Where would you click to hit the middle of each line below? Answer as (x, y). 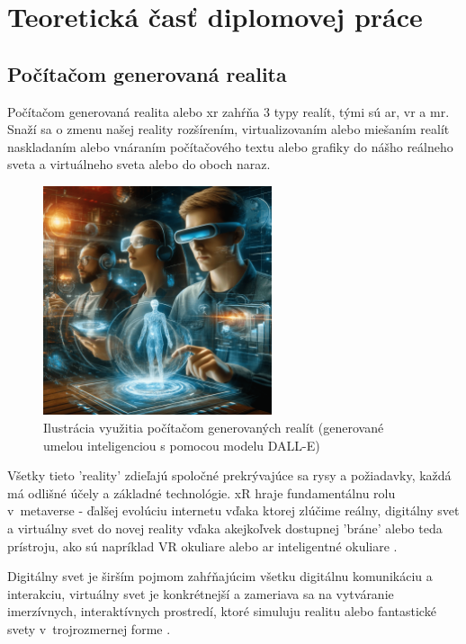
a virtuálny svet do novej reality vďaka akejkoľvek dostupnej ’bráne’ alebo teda (225, 528)
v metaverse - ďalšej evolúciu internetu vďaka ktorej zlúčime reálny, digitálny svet (233, 510)
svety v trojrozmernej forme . (89, 628)
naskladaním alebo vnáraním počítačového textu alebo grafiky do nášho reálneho (230, 146)
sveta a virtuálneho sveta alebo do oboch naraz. (139, 164)
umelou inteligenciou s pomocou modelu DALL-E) (182, 445)
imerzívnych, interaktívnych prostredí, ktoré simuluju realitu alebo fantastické (222, 611)
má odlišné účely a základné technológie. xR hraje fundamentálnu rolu (202, 492)
